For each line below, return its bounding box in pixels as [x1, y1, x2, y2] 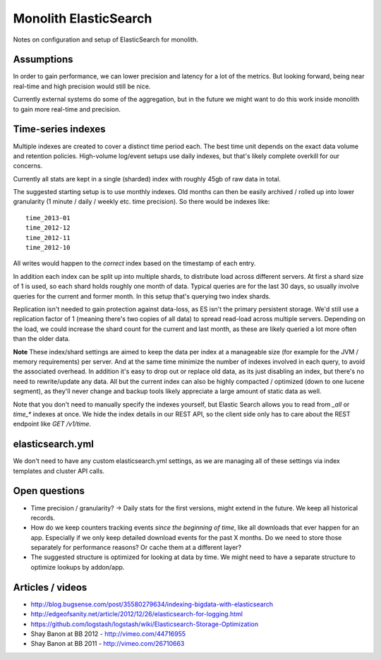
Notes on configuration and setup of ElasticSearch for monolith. [13, 35, 199, 44]
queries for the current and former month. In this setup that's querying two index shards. [13, 292, 271, 300]
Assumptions [13, 54, 73, 66]
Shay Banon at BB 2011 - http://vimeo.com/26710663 [30, 640, 185, 648]
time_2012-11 [25, 234, 71, 241]
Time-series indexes [13, 124, 106, 136]
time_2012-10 [25, 244, 71, 252]
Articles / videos [13, 581, 87, 593]
